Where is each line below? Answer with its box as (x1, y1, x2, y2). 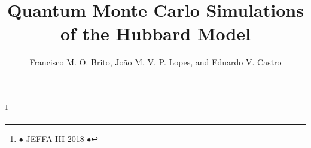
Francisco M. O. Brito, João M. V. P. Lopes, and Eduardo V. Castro (29, 56, 282, 68)
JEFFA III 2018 (26, 132, 84, 145)
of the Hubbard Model (60, 21, 251, 46)
